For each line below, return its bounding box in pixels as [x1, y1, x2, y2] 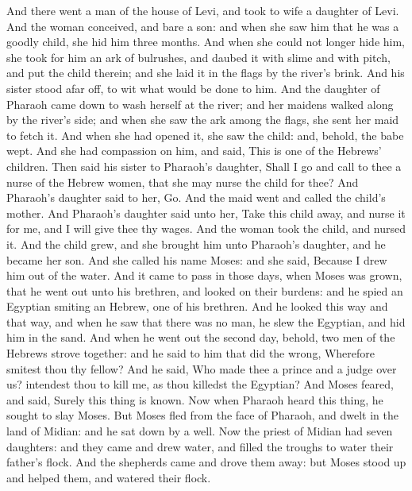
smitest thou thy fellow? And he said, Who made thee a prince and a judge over [6, 360, 397, 377]
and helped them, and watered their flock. [6, 469, 211, 485]
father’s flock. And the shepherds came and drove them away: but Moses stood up [6, 454, 406, 470]
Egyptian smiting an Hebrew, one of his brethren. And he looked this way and [6, 298, 388, 315]
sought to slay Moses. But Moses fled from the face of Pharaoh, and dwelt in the [6, 407, 399, 423]
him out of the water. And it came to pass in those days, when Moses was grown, [6, 267, 402, 284]
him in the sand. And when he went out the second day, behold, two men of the [6, 329, 395, 346]
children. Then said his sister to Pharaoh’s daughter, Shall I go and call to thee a [6, 157, 402, 174]
